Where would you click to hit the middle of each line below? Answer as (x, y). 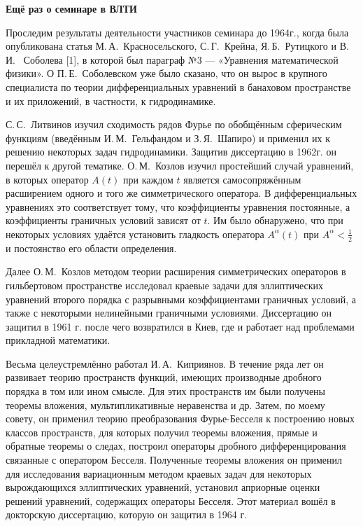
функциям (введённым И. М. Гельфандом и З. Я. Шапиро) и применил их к (168, 138)
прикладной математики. (58, 340)
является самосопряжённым (242, 179)
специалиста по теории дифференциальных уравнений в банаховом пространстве (178, 86)
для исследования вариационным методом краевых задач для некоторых (159, 473)
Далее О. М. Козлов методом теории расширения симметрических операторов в (176, 271)
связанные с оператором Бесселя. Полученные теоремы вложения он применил (174, 460)
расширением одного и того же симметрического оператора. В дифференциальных (181, 193)
